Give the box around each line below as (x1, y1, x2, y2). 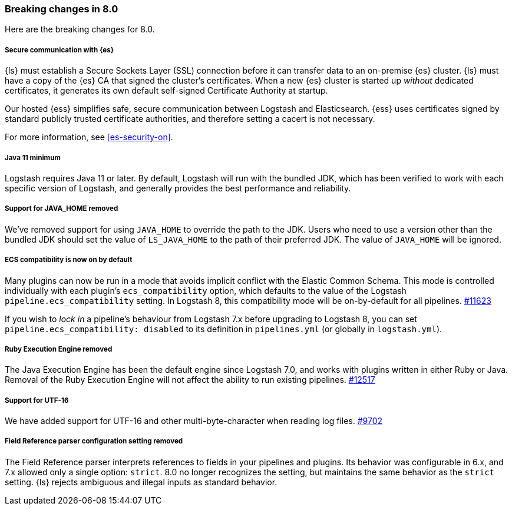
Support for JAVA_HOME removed (5, 204, 118, 213)
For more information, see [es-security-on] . (5, 132, 173, 143)
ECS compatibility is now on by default (5, 256, 133, 264)
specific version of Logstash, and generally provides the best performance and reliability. (5, 183, 351, 193)
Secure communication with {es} (5, 45, 114, 54)
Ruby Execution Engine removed (5, 345, 113, 353)
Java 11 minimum (5, 153, 61, 162)
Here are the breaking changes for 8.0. (5, 24, 155, 35)
